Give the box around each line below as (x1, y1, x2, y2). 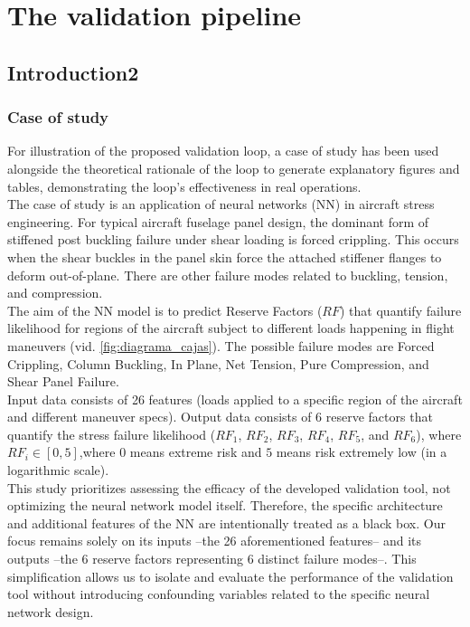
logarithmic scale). (7, 461, 109, 480)
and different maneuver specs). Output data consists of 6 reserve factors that (7, 407, 433, 426)
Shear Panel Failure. (7, 372, 119, 391)
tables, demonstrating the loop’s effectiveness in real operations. (7, 176, 362, 195)
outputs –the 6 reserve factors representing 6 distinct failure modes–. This (7, 549, 417, 568)
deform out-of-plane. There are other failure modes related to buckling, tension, (7, 265, 448, 284)
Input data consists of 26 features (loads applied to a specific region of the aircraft (7, 389, 463, 408)
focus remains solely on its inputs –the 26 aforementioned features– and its (7, 531, 421, 550)
